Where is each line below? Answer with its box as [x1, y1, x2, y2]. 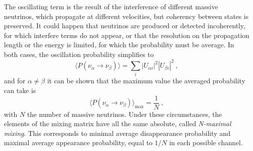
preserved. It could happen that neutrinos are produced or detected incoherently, [4, 20, 246, 31]
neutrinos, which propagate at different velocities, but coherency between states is [4, 11, 249, 21]
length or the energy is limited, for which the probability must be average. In [4, 39, 234, 50]
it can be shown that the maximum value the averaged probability [47, 75, 246, 86]
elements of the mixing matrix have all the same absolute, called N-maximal [4, 118, 231, 129]
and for [4, 75, 26, 86]
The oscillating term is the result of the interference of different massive [4, 1, 218, 11]
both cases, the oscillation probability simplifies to [4, 49, 154, 59]
